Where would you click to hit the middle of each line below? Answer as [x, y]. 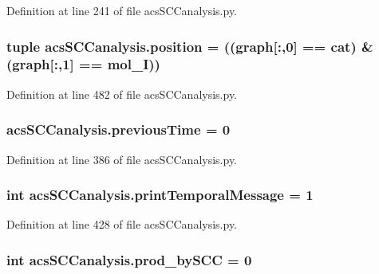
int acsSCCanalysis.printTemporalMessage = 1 [160, 195]
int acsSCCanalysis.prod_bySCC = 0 [129, 259]
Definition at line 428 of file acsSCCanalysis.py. [122, 224]
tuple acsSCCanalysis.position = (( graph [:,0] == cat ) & [190, 46]
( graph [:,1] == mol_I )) [83, 64]
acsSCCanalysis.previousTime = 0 [118, 129]
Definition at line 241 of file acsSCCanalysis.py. [122, 10]
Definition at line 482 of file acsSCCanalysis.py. [122, 94]
